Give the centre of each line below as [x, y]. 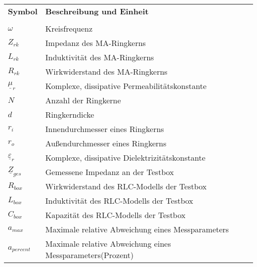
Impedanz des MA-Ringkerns [95, 43]
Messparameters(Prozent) [89, 255]
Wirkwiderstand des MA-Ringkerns [106, 71]
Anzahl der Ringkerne [83, 100]
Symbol [23, 11]
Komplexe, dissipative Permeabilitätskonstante [126, 86]
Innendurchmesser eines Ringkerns [105, 129]
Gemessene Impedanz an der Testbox [109, 172]
